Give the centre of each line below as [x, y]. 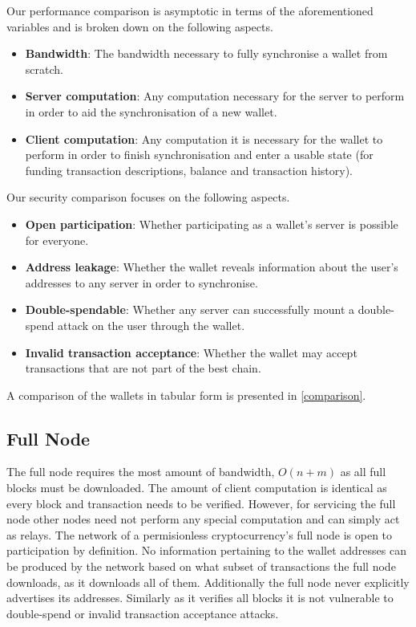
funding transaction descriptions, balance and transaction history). [189, 170]
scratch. [44, 69]
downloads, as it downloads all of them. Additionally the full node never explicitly [208, 582]
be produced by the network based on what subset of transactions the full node [201, 566]
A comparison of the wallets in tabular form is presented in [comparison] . [186, 395]
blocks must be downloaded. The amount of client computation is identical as [197, 488]
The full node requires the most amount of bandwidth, [141, 472]
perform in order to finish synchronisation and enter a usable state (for [199, 155]
